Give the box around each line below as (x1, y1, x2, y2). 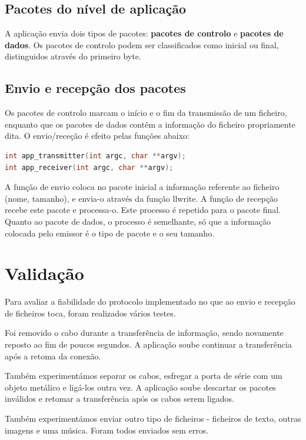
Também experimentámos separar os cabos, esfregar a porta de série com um (5, 369, 282, 382)
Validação (5, 261, 84, 285)
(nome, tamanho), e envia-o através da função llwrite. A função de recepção (5, 192, 278, 204)
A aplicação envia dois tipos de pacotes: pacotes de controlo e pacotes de (5, 27, 284, 39)
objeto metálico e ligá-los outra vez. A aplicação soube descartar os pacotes (5, 381, 276, 393)
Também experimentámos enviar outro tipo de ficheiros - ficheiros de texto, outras (5, 412, 301, 424)
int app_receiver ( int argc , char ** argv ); (5, 163, 174, 172)
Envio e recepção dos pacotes (5, 79, 186, 97)
